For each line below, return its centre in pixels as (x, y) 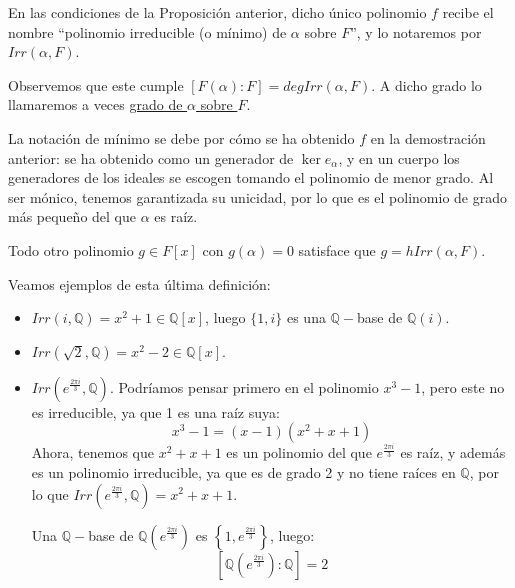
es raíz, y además (453, 452)
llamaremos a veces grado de (95, 104)
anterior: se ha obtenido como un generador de (151, 157)
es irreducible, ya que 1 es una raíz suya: (155, 411)
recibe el (468, 12)
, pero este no (463, 386)
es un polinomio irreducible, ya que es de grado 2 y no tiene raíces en (243, 471)
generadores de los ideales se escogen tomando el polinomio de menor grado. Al (251, 177)
